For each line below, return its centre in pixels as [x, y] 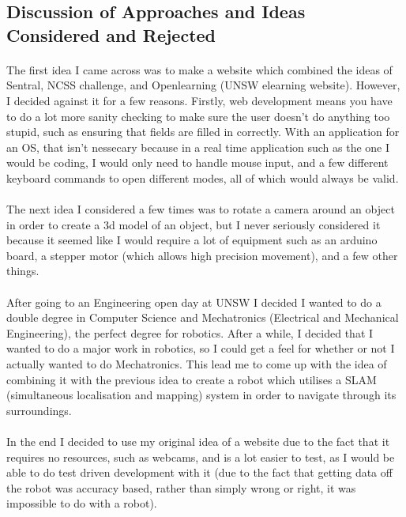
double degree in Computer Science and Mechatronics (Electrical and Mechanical [203, 317]
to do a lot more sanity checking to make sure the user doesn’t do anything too [198, 116]
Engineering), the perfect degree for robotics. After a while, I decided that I [190, 332]
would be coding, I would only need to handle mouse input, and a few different [197, 162]
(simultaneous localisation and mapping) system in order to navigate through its [201, 395]
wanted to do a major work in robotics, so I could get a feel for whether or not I [201, 348]
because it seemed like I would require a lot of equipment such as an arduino [192, 240]
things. [23, 271]
